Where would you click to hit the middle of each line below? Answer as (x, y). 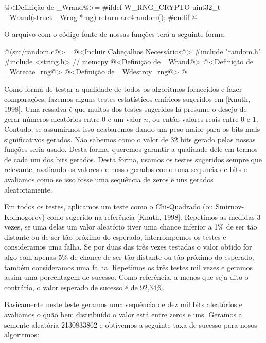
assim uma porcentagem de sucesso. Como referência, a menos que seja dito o (126, 277)
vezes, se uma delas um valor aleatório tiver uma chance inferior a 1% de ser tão (131, 227)
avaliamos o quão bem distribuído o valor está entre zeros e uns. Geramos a (123, 315)
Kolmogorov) (24, 216)
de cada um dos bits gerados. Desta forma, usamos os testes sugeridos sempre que (133, 159)
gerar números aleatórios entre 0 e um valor (73, 119)
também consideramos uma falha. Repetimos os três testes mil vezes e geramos (129, 267)
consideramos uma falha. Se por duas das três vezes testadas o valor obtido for (128, 247)
